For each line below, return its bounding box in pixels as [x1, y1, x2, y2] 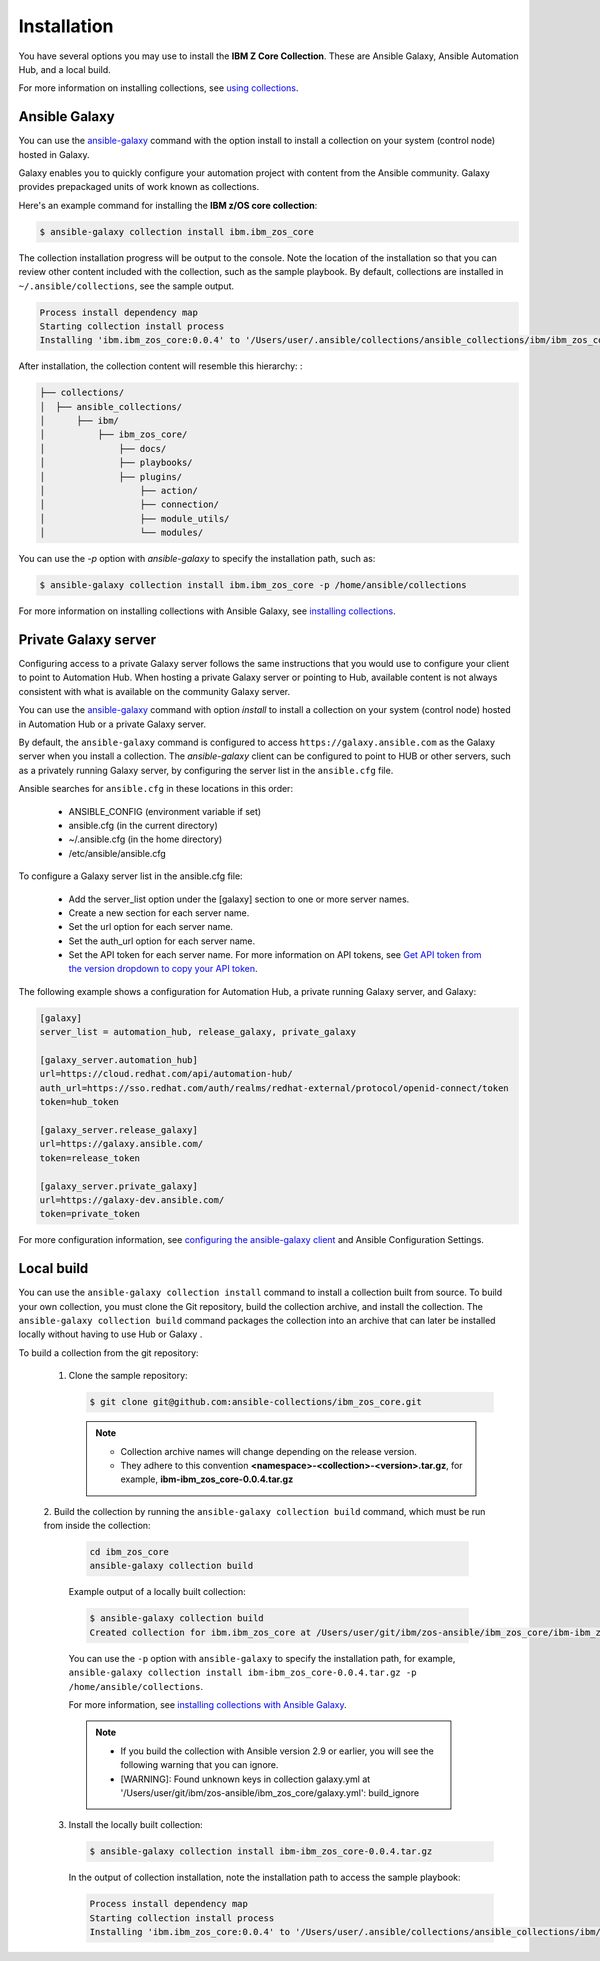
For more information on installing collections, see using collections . [18, 82, 299, 94]
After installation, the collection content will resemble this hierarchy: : [18, 360, 304, 372]
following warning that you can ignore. [120, 1759, 279, 1771]
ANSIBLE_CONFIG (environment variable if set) [68, 805, 262, 817]
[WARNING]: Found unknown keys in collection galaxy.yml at [120, 1773, 371, 1785]
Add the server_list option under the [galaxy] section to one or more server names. [68, 893, 410, 905]
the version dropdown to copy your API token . [68, 963, 259, 975]
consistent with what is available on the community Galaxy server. [18, 685, 291, 697]
